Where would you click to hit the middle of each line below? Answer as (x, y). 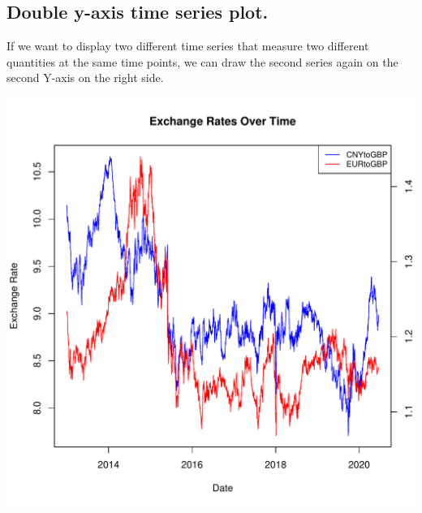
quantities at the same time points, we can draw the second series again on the (202, 61)
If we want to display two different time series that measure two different (188, 46)
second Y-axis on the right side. (85, 78)
